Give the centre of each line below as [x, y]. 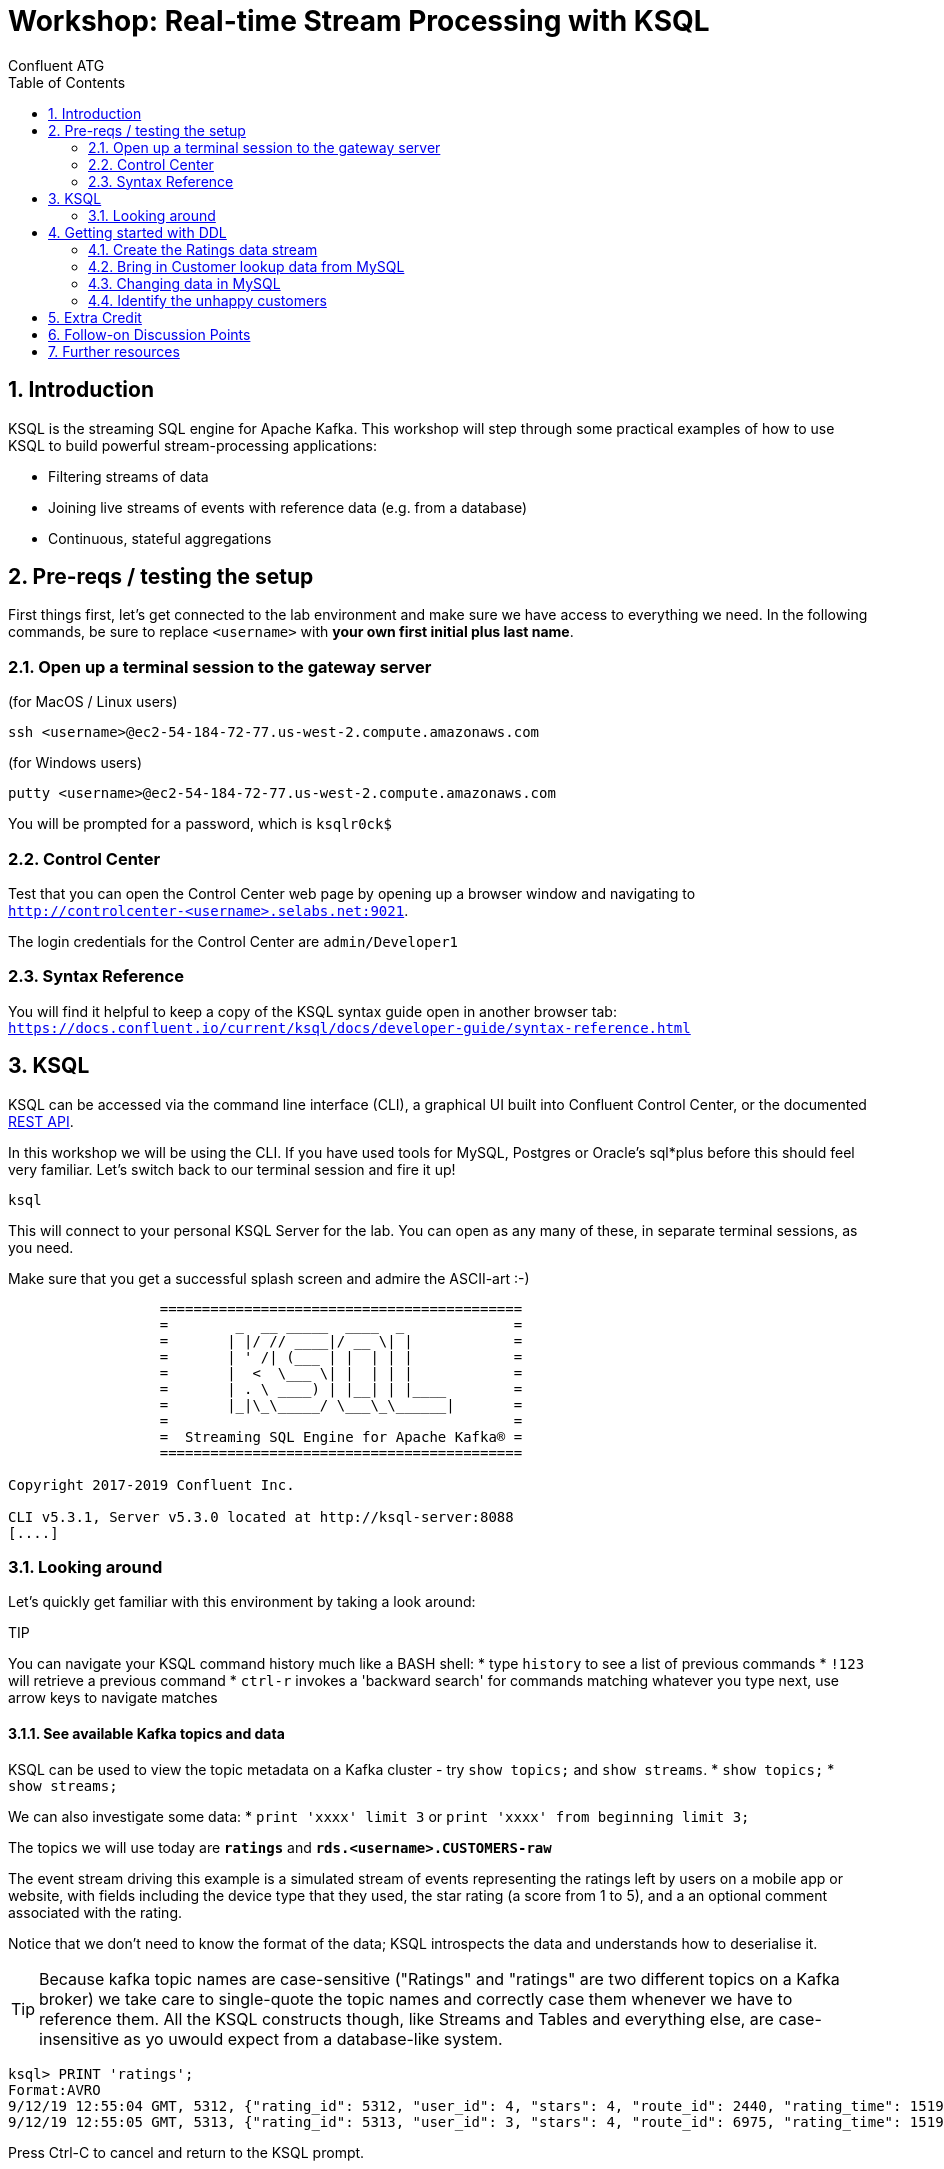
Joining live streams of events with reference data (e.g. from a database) [288, 507]
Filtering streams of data [128, 476]
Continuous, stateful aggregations [160, 538]
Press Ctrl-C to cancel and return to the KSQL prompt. [186, 2152]
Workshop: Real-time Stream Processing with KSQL [359, 21]
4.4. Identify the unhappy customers [207, 300]
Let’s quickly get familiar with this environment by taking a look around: [242, 1602]
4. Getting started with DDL [137, 232]
